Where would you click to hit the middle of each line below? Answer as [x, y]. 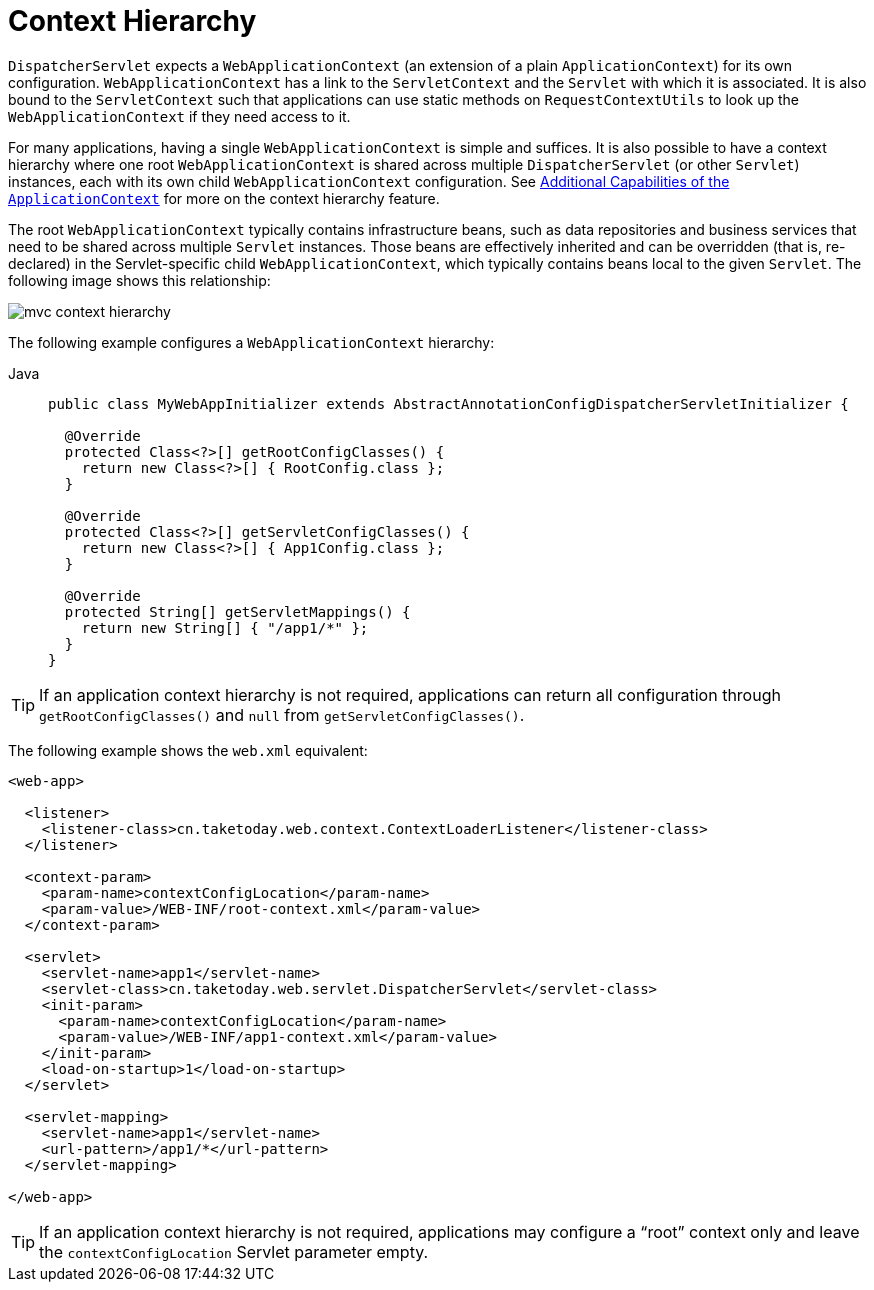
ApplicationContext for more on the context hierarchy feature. [224, 198]
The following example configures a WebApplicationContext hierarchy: [251, 342]
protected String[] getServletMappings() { [237, 611]
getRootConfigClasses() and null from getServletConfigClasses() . [282, 714]
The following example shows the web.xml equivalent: [188, 750]
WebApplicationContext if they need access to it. [179, 116]
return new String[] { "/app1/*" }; [225, 627]
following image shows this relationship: [139, 280]
